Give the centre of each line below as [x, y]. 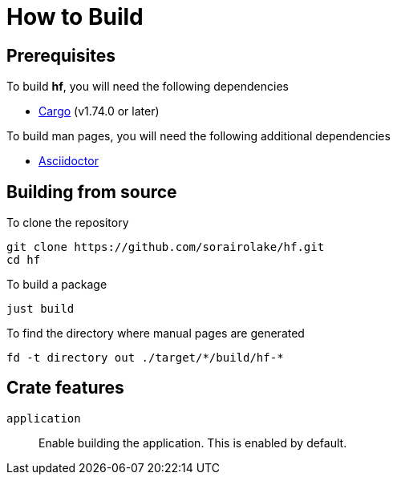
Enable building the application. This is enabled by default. [193, 443]
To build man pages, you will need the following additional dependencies [198, 136]
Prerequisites [61, 55]
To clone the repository [68, 223]
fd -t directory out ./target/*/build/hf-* [145, 358]
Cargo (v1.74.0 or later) [99, 111]
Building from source [92, 192]
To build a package [57, 285]
